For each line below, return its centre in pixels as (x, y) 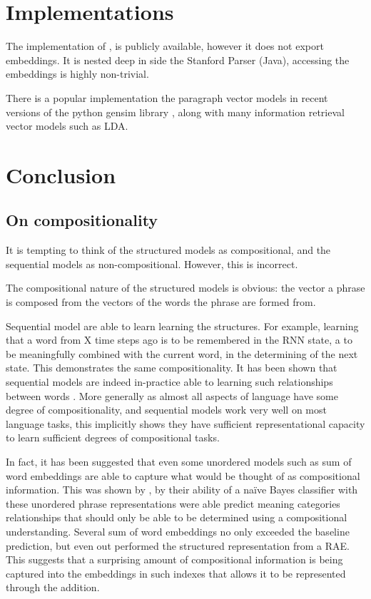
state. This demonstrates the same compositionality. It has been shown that (172, 368)
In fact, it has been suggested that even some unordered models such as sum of (179, 461)
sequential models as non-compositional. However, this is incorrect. (152, 263)
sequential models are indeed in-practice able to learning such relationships (169, 382)
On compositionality (82, 220)
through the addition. (53, 587)
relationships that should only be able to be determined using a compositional (177, 517)
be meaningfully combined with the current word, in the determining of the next (182, 353)
